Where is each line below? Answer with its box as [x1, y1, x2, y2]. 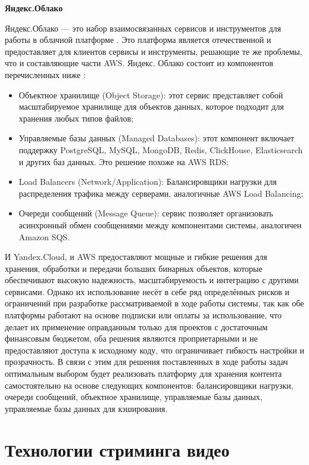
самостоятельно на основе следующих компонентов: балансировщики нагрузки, [5, 379, 294, 391]
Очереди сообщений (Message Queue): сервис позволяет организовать [18, 207, 273, 219]
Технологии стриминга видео [5, 437, 230, 461]
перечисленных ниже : [5, 68, 86, 80]
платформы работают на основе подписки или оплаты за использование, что [5, 309, 282, 321]
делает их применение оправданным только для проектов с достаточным [5, 320, 268, 333]
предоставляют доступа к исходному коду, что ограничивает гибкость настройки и [5, 343, 304, 356]
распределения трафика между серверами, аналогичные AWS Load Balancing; [18, 187, 304, 199]
